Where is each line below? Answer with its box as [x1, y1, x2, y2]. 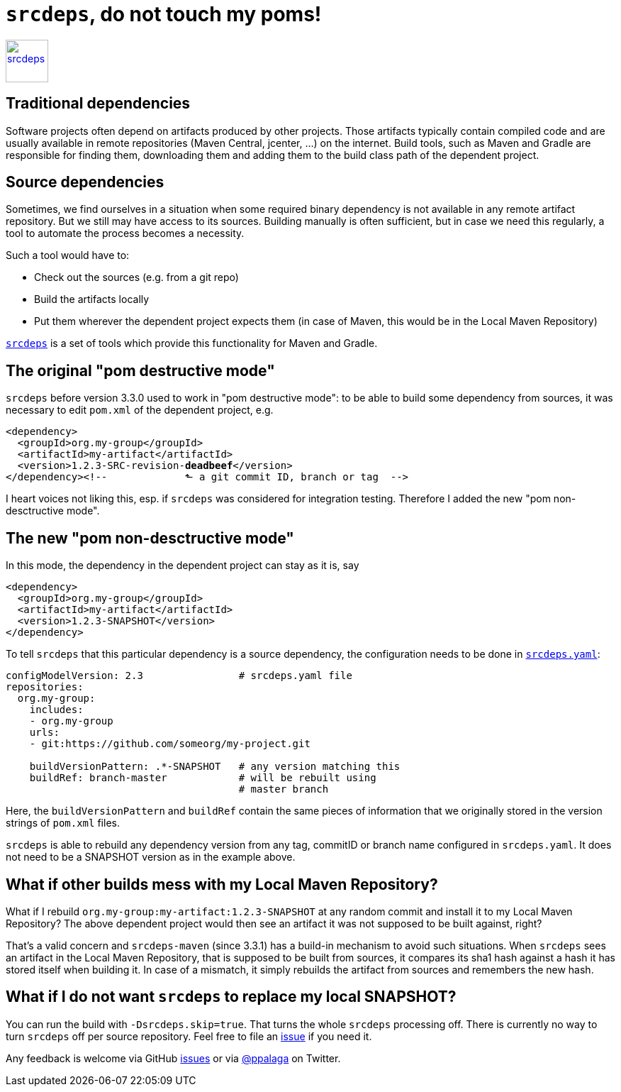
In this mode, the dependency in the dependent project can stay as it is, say [6, 559, 359, 572]
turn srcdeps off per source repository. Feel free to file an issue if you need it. [6, 1030, 372, 1042]
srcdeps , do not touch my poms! [6, 2, 322, 26]
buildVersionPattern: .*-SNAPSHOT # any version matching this [29, 761, 401, 773]
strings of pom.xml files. [6, 817, 120, 829]
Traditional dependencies [6, 94, 191, 113]
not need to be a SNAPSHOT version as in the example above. [6, 851, 296, 864]
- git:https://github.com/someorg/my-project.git [29, 738, 310, 750]
